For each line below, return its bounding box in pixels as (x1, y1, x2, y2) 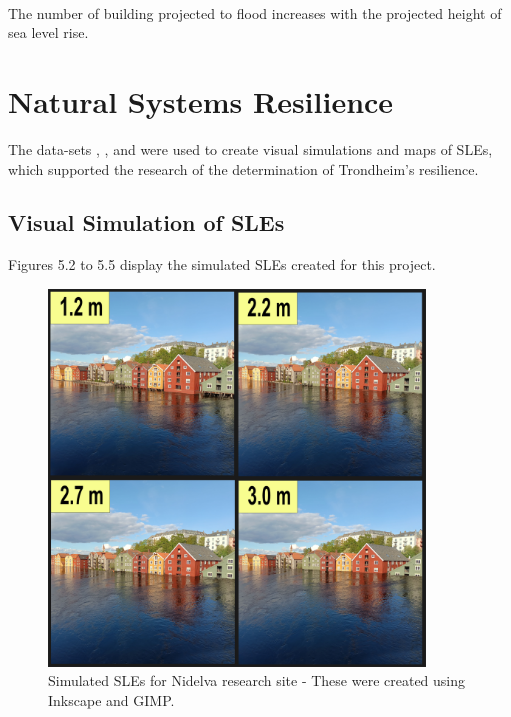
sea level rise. (8, 22, 89, 43)
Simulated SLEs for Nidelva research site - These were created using (48, 670, 466, 691)
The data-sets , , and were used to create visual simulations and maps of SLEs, (8, 138, 493, 159)
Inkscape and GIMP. (48, 690, 175, 711)
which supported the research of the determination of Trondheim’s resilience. (8, 158, 479, 179)
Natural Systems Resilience (8, 80, 394, 121)
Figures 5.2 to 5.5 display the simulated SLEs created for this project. (8, 254, 436, 275)
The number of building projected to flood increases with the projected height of (8, 2, 502, 23)
